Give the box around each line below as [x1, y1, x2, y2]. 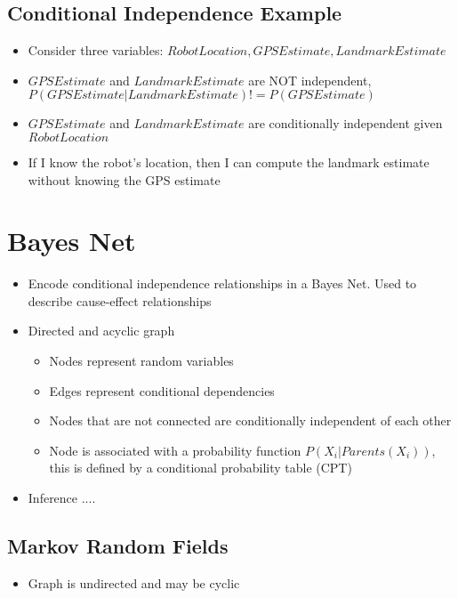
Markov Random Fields [7, 532, 229, 560]
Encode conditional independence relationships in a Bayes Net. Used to [28, 274, 417, 293]
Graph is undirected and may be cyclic [28, 573, 240, 592]
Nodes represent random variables [49, 352, 234, 370]
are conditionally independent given [248, 114, 443, 133]
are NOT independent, [248, 70, 372, 89]
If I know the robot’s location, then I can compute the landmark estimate [28, 152, 430, 171]
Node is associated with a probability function [49, 440, 301, 459]
